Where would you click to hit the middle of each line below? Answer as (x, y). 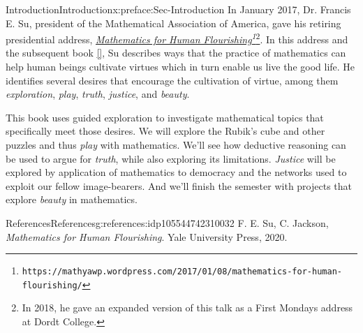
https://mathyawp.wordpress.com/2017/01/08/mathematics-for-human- (182, 272)
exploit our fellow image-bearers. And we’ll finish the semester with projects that (179, 185)
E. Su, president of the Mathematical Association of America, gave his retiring (173, 23)
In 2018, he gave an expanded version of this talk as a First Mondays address (187, 308)
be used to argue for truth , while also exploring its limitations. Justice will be (171, 158)
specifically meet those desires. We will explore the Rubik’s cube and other (165, 131)
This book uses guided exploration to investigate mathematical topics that (165, 117)
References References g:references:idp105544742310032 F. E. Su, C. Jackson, (167, 222)
